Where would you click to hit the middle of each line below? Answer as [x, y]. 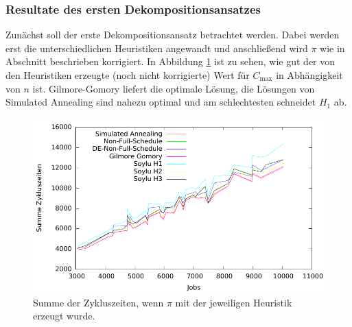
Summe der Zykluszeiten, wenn [98, 302]
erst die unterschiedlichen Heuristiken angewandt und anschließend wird [157, 48]
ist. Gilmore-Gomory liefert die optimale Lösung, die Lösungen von [174, 88]
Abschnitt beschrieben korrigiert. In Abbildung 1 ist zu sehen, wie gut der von [171, 61]
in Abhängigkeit [309, 75]
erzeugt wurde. [64, 316]
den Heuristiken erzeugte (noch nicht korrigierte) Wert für [128, 75]
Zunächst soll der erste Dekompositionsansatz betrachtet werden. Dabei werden [173, 35]
